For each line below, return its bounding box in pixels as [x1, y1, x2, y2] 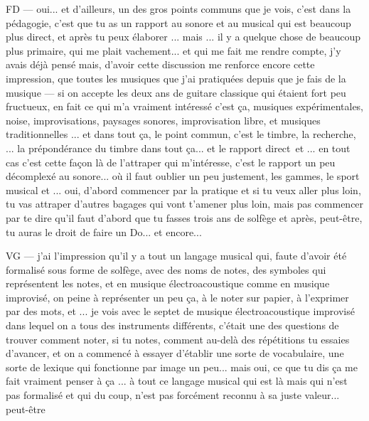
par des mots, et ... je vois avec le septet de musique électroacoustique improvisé [6, 304, 355, 319]
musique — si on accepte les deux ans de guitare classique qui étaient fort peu [6, 85, 346, 100]
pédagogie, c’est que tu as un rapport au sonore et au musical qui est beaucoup [6, 15, 351, 30]
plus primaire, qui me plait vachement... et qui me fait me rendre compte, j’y [6, 43, 341, 58]
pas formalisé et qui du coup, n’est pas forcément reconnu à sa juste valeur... [6, 388, 340, 403]
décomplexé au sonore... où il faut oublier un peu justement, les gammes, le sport [6, 169, 360, 183]
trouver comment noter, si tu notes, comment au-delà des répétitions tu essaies [6, 331, 350, 346]
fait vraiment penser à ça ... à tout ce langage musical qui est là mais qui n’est [6, 373, 348, 388]
